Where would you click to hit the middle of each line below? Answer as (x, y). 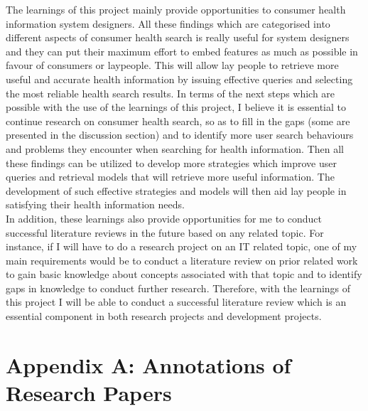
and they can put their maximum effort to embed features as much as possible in (182, 51)
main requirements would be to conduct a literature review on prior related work (182, 260)
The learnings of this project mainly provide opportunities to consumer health (176, 9)
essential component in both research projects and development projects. (164, 316)
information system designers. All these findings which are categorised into (168, 23)
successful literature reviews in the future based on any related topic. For (165, 232)
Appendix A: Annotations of (148, 364)
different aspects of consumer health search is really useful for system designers (178, 37)
